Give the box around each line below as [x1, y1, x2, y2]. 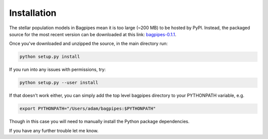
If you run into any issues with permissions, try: [9, 67, 106, 73]
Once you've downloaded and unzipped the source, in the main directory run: [9, 41, 168, 46]
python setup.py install [19, 54, 80, 59]
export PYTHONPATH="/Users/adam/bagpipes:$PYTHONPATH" [19, 106, 156, 111]
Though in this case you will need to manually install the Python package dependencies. [9, 119, 190, 125]
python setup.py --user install [19, 80, 99, 86]
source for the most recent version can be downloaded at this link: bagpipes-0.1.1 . [9, 31, 176, 37]
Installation [9, 7, 57, 18]
